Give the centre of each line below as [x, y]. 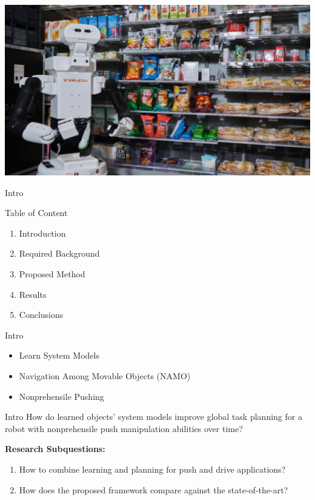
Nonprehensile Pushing [61, 396]
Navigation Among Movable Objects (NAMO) [105, 375]
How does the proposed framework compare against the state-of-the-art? [154, 489]
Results [33, 294]
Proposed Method [52, 274]
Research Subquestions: [55, 449]
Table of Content [36, 213]
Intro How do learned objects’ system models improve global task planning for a [154, 417]
